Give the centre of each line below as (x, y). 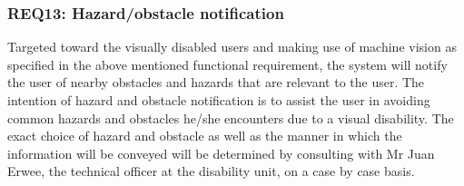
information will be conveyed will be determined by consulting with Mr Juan (221, 153)
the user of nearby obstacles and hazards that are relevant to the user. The (216, 82)
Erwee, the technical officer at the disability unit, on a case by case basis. (211, 171)
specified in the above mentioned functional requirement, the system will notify (227, 64)
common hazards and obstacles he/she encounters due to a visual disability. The (231, 117)
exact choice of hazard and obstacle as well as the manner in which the (205, 136)
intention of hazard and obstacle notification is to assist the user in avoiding (219, 100)
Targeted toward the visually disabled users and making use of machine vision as (232, 47)
